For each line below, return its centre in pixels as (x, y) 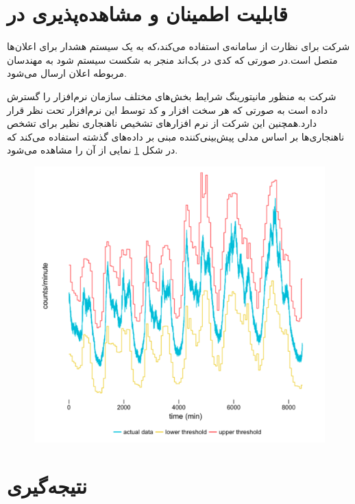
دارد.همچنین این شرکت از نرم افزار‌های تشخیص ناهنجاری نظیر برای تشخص (162, 123)
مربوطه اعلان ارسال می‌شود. (67, 73)
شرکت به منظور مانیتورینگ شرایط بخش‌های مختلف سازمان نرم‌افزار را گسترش (172, 96)
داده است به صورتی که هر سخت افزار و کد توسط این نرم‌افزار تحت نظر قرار (168, 109)
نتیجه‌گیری (47, 485)
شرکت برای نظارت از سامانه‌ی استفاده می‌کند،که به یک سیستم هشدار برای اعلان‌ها (179, 46)
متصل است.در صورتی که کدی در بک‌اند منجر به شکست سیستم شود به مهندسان (172, 59)
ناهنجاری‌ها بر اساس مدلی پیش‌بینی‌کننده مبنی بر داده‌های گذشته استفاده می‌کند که (176, 136)
